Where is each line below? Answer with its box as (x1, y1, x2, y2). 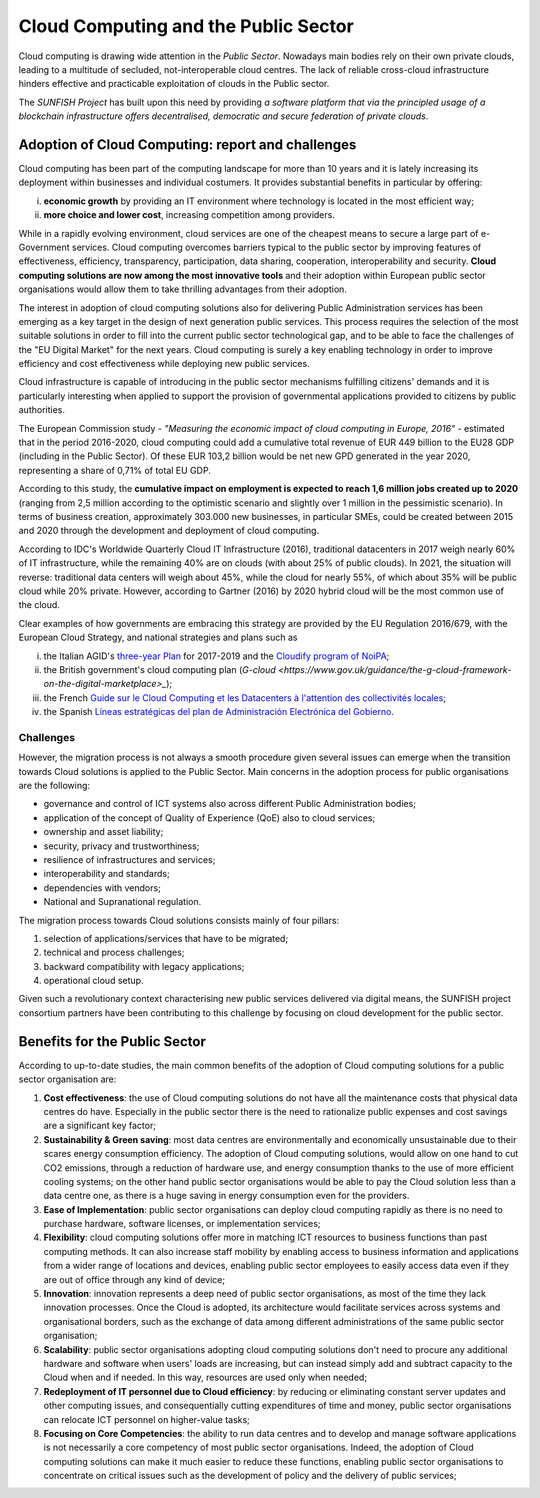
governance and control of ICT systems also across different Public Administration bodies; (43, 798, 417, 810)
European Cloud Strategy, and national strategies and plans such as (18, 631, 298, 644)
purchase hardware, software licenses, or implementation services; (43, 1218, 321, 1230)
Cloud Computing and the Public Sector (18, 15, 354, 37)
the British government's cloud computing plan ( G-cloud (43, 663, 277, 675)
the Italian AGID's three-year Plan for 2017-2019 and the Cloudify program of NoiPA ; (43, 650, 390, 662)
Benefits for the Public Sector (18, 1033, 207, 1050)
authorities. (18, 404, 65, 416)
